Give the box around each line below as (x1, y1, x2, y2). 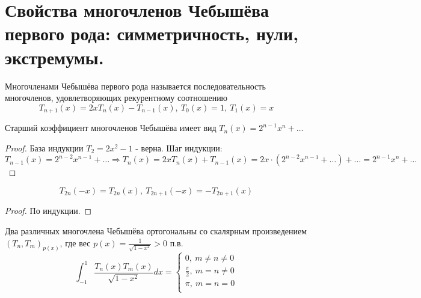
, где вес (60, 236, 91, 249)
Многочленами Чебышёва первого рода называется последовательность (5, 79, 266, 92)
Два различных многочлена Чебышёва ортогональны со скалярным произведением (5, 224, 307, 237)
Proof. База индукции (5, 141, 84, 154)
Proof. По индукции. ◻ (5, 204, 92, 217)
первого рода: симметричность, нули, (5, 21, 299, 46)
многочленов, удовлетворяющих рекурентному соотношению (5, 91, 228, 104)
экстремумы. (5, 44, 104, 69)
